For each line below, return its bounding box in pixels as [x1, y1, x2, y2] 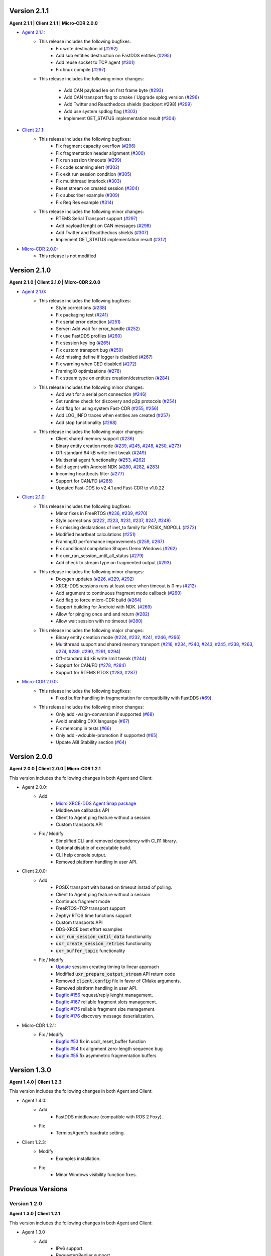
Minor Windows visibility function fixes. [56, 1172, 138, 1178]
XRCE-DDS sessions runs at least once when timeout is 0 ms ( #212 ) [56, 583, 196, 589]
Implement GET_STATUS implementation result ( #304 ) [64, 116, 176, 122]
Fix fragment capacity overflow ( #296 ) [56, 143, 136, 149]
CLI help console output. [56, 852, 106, 858]
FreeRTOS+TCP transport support [56, 905, 126, 911]
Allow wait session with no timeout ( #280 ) [56, 618, 143, 624]
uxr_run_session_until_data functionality [56, 933, 152, 939]
